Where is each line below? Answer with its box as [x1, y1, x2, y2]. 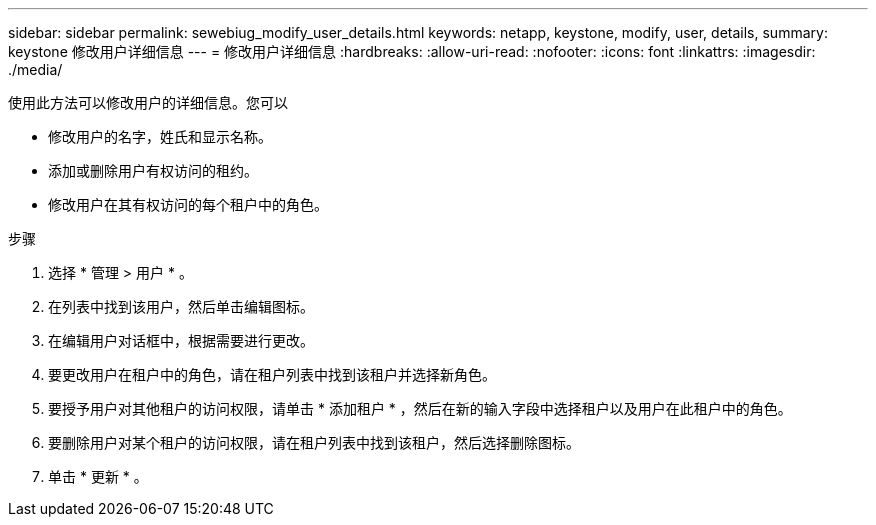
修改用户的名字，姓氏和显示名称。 [48, 128, 272, 145]
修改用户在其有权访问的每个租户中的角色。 [48, 196, 328, 213]
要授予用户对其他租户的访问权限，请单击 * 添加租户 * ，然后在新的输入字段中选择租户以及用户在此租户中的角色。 [48, 400, 792, 417]
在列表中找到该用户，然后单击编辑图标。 [48, 298, 314, 315]
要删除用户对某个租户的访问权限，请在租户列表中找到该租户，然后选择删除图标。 [48, 434, 580, 451]
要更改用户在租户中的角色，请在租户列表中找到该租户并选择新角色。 [48, 366, 496, 383]
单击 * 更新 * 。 [48, 468, 148, 485]
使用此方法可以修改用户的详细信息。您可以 [8, 94, 288, 111]
